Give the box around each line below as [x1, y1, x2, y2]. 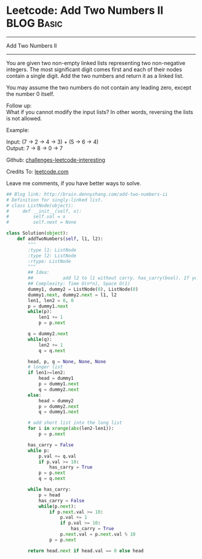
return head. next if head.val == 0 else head [28, 548, 144, 554]
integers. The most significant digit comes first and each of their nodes [6, 66, 182, 73]
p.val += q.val [38, 453, 77, 459]
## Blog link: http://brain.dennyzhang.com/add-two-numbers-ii [6, 191, 168, 197]
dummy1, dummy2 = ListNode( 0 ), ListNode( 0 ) [28, 286, 138, 292]
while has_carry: [28, 487, 71, 493]
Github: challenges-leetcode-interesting [6, 156, 105, 163]
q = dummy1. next [38, 409, 79, 415]
